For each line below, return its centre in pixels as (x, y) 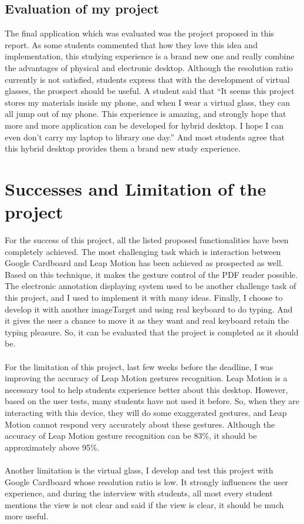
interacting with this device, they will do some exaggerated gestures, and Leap (146, 412)
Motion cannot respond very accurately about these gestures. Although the (140, 424)
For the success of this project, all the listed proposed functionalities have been (147, 240)
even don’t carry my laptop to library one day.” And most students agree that (145, 137)
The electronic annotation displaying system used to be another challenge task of (151, 286)
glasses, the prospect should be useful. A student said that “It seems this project (150, 91)
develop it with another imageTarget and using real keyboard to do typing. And (149, 309)
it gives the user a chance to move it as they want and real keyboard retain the (147, 320)
